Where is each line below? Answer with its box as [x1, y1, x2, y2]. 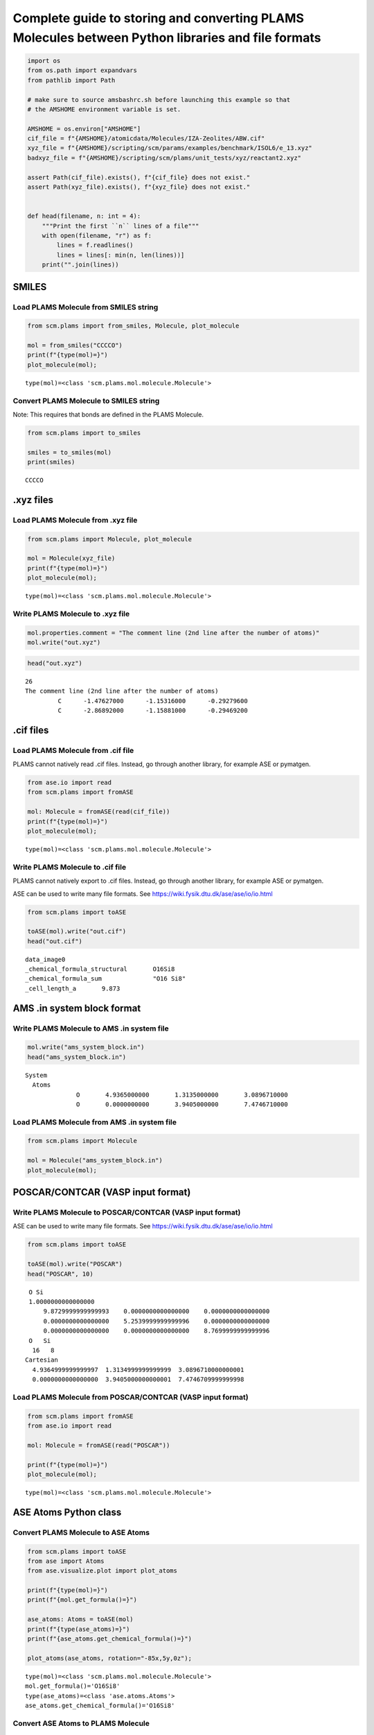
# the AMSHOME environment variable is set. [27, 105, 181, 113]
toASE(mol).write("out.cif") [27, 927, 127, 936]
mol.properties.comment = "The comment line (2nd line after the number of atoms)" [27, 629, 320, 636]
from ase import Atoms [27, 1557, 105, 1565]
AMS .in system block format [12, 1002, 141, 1014]
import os [27, 56, 61, 65]
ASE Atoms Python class [12, 1506, 122, 1518]
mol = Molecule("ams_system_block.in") [27, 1156, 163, 1165]
